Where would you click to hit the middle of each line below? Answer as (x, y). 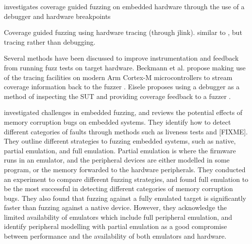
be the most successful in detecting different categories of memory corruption (118, 188)
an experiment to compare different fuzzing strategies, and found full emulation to (126, 179)
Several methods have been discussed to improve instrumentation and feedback (121, 58)
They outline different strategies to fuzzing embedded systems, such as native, (120, 141)
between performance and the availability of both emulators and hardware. (115, 236)
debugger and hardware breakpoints (57, 16)
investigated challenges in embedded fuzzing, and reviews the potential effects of (123, 112)
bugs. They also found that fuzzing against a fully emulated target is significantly (125, 198)
